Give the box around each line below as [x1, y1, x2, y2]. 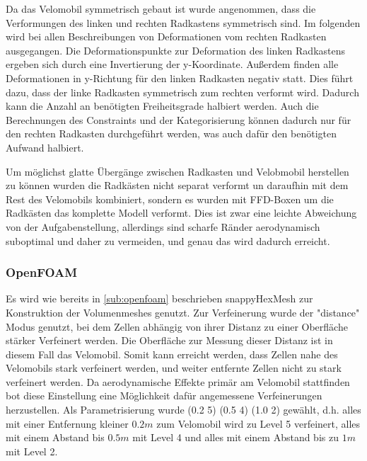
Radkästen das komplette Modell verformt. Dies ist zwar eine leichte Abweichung [6, 205, 357, 220]
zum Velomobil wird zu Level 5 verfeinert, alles [156, 416, 361, 431]
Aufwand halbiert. [6, 140, 84, 154]
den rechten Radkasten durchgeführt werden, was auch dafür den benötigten [6, 126, 337, 141]
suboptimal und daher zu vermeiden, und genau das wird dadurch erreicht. [6, 233, 330, 248]
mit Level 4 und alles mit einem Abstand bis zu [132, 430, 339, 445]
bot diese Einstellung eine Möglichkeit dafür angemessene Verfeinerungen [6, 388, 322, 403]
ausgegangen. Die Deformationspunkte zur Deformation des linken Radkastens [6, 42, 346, 57]
